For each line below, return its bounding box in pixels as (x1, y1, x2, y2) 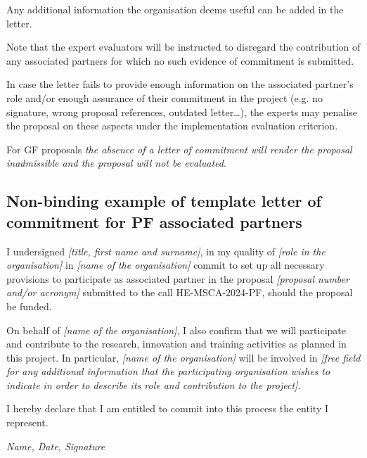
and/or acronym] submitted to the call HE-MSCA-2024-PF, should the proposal (6, 285, 353, 300)
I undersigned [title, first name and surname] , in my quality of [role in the (6, 243, 326, 258)
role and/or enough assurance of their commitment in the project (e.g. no (6, 90, 323, 105)
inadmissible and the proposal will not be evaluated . (6, 155, 226, 170)
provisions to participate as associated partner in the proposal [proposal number (6, 271, 349, 286)
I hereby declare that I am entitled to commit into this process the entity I (6, 401, 329, 416)
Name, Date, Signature (6, 438, 105, 453)
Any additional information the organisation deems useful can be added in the (6, 2, 344, 16)
